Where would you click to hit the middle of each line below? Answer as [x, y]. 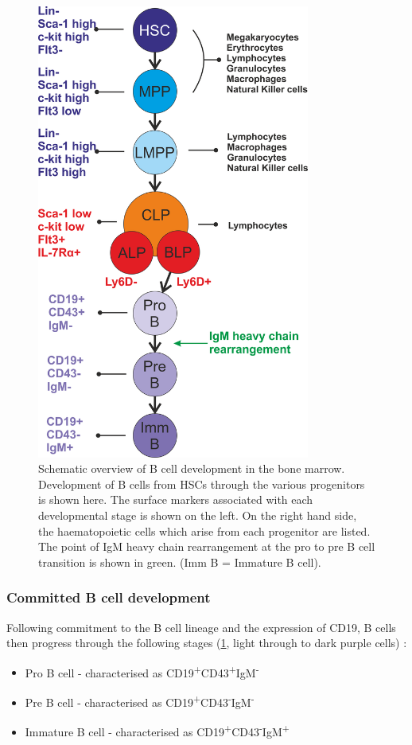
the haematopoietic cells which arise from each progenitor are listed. [204, 530]
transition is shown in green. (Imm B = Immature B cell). [180, 562]
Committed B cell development [109, 597]
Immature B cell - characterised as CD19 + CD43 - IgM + [157, 730]
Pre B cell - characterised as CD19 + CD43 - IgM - [140, 701]
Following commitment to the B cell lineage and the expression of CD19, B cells [201, 627]
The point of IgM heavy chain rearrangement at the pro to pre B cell [207, 546]
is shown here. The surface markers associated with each [176, 499]
